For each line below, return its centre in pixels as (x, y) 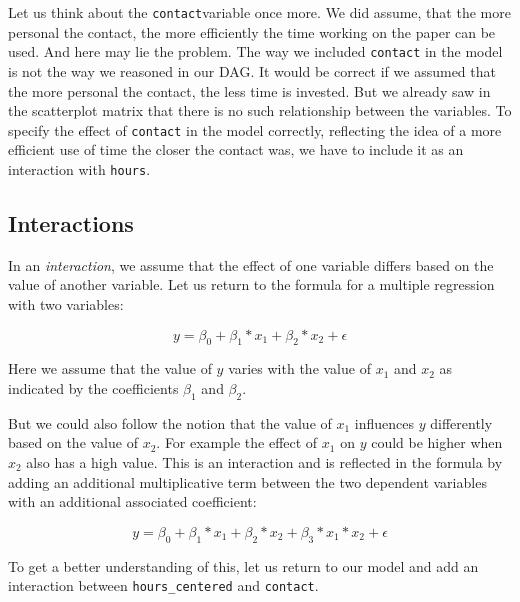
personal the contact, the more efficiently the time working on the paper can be (252, 31)
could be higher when (437, 442)
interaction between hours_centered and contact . (163, 585)
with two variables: (66, 303)
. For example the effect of (237, 442)
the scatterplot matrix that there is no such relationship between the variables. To (260, 110)
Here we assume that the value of (110, 368)
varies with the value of (299, 368)
